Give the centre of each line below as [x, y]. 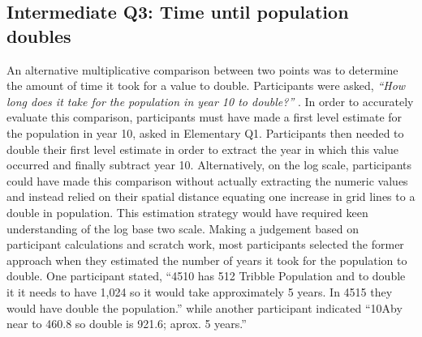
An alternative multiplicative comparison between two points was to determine [202, 69]
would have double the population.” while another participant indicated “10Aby [205, 307]
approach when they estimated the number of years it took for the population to [207, 260]
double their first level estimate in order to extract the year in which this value [203, 149]
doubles [39, 35]
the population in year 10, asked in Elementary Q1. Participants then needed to [205, 132]
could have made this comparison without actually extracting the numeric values [207, 180]
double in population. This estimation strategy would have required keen [187, 212]
